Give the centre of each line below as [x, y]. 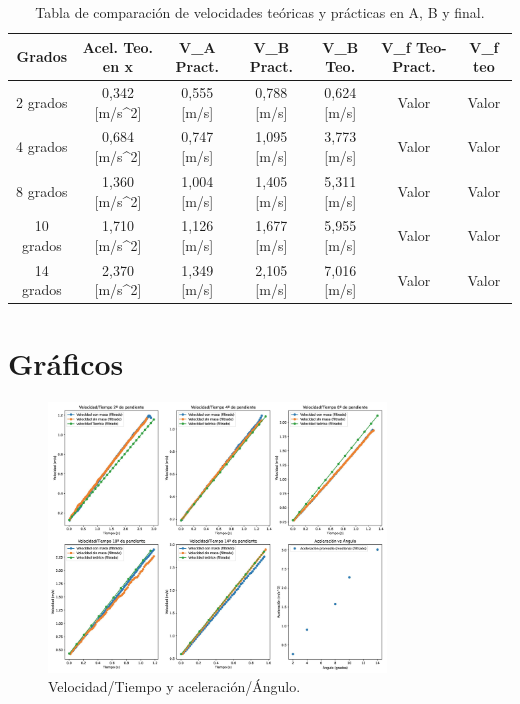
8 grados [42, 190]
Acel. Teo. [118, 46]
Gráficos [66, 362]
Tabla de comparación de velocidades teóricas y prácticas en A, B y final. [260, 12]
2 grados [42, 101]
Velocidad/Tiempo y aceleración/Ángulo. [174, 686]
